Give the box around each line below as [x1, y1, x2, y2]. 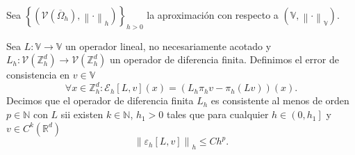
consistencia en [6, 67, 70, 82]
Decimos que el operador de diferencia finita [6, 93, 194, 108]
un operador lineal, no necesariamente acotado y [65, 38, 272, 53]
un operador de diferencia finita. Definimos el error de [110, 52, 339, 67]
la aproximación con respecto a [147, 8, 279, 22]
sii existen [60, 107, 104, 122]
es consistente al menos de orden [210, 93, 349, 108]
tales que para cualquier [167, 107, 269, 122]
